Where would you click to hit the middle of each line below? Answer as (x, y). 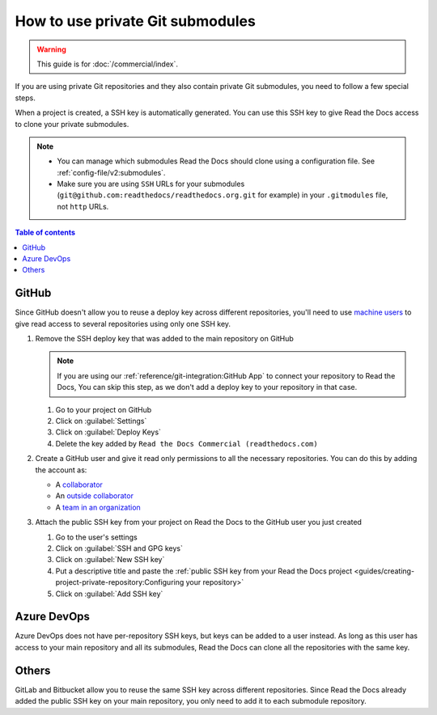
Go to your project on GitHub (104, 409)
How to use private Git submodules (136, 21)
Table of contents (45, 233)
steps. (25, 98)
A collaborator (79, 484)
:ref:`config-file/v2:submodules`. (111, 172)
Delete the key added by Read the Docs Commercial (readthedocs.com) (187, 443)
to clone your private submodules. (72, 124)
